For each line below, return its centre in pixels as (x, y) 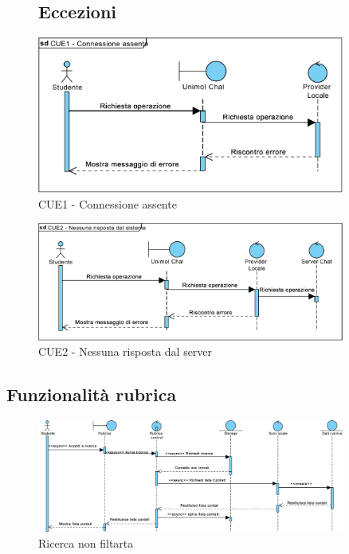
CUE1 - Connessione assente (108, 203)
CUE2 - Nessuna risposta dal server (125, 351)
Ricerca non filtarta (86, 542)
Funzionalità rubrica (92, 394)
